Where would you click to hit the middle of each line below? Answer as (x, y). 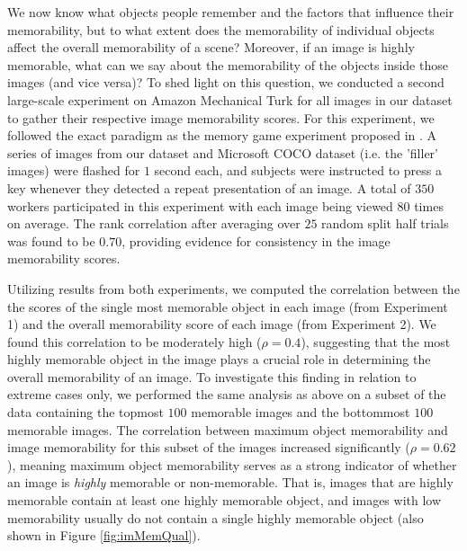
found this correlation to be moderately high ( (135, 341)
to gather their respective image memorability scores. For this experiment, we (221, 117)
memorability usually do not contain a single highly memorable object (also (216, 517)
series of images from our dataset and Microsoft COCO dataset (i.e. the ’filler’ (223, 152)
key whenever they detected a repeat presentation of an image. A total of (209, 187)
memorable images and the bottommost (301, 412)
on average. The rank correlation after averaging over (154, 223)
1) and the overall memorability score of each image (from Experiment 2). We (222, 324)
